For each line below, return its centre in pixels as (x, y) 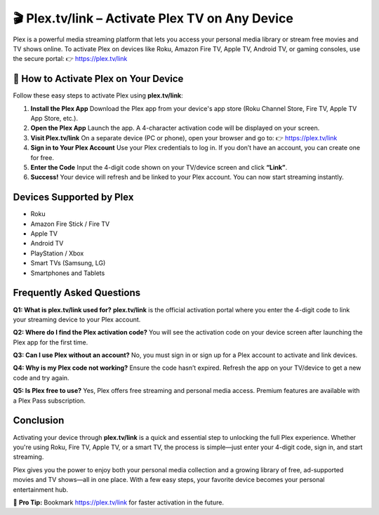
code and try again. (41, 377)
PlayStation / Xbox (57, 253)
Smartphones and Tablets (68, 273)
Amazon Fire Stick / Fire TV (70, 224)
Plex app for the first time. (51, 342)
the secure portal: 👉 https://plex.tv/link (70, 59)
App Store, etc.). (54, 119)
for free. (42, 157)
